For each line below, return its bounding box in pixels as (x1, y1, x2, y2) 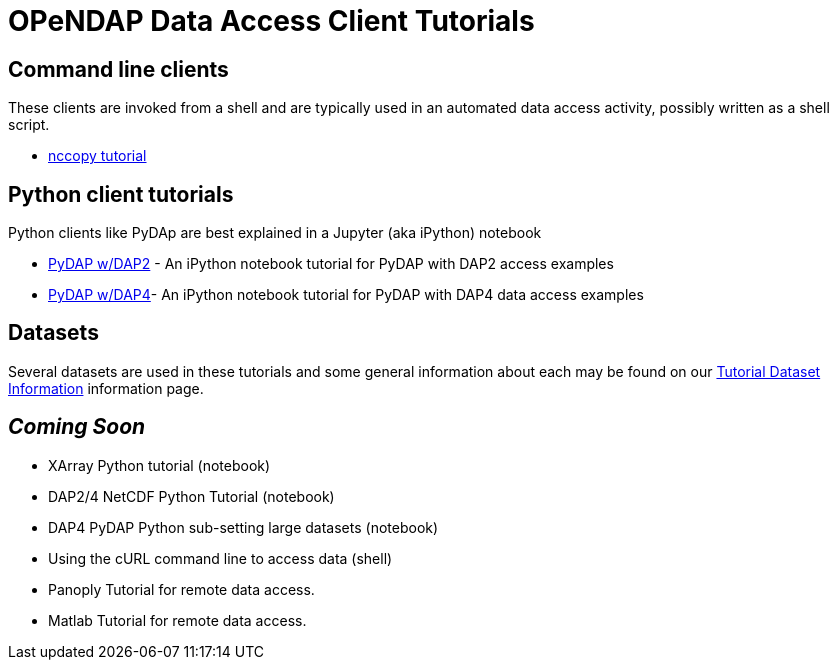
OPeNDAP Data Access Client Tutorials (8, 4, 535, 38)
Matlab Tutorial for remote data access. (48, 611, 307, 629)
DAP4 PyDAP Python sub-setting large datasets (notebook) (48, 518, 439, 536)
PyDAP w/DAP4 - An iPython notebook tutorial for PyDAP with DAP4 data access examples (48, 286, 644, 304)
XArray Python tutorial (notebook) (48, 456, 271, 474)
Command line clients (8, 56, 229, 82)
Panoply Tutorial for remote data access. (48, 580, 315, 598)
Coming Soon (8, 414, 146, 440)
